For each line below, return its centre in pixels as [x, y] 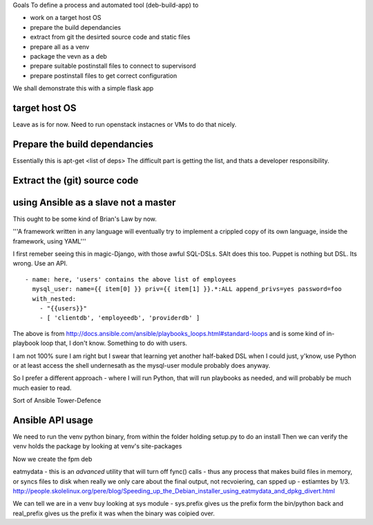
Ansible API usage [53, 420]
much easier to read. [42, 388]
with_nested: [54, 299]
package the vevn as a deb [68, 56]
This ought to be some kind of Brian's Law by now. [85, 219]
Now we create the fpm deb [52, 459]
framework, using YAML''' [49, 241]
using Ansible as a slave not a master [94, 202]
